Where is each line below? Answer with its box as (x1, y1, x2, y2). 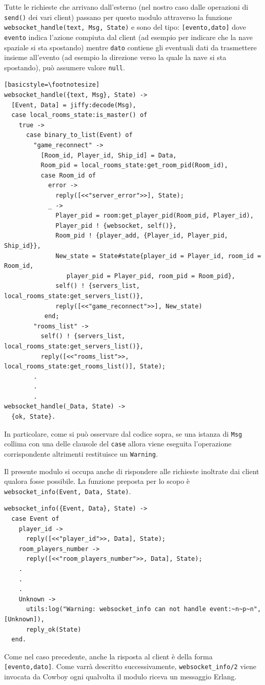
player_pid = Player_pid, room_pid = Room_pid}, (66, 272, 236, 280)
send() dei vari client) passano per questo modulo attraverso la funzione (4, 11, 232, 22)
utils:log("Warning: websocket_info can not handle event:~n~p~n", (26, 605, 261, 613)
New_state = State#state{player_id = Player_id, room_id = (55, 252, 261, 260)
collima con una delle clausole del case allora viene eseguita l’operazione (4, 438, 232, 449)
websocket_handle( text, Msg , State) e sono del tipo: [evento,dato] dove (4, 22, 246, 32)
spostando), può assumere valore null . (4, 62, 125, 72)
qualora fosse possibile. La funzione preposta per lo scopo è (4, 476, 190, 486)
